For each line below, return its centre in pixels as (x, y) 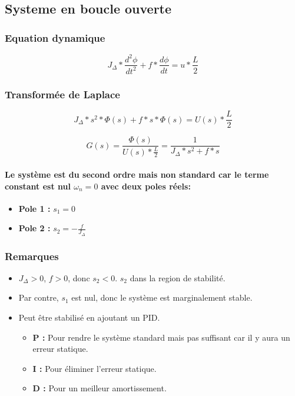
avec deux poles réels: (146, 186)
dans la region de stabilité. (178, 277)
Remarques (32, 256)
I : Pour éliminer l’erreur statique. (95, 368)
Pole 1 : (34, 208)
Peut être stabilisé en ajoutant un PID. (89, 317)
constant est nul (38, 186)
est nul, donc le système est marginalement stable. (162, 297)
